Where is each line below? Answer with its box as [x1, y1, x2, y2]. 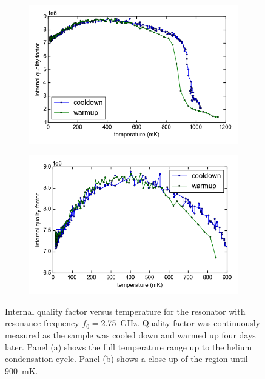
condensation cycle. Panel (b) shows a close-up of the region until [5, 352, 248, 365]
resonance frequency [5, 317, 79, 329]
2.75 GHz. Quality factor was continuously [101, 317, 260, 329]
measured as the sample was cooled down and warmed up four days [5, 329, 256, 341]
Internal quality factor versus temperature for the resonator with [5, 304, 246, 317]
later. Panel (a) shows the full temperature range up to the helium [5, 340, 252, 353]
